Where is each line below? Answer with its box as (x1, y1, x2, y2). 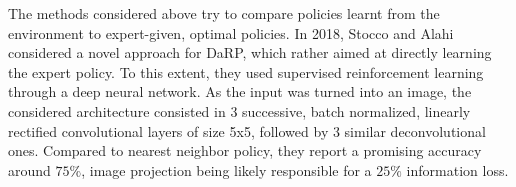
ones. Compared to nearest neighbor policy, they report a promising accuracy (8, 140, 482, 161)
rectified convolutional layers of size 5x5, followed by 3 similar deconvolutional (8, 120, 486, 141)
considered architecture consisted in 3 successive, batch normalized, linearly (8, 100, 471, 121)
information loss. (406, 159, 509, 180)
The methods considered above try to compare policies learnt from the (8, 3, 440, 23)
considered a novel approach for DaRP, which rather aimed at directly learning (8, 42, 492, 63)
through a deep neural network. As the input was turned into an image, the (8, 81, 472, 102)
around (8, 159, 51, 180)
